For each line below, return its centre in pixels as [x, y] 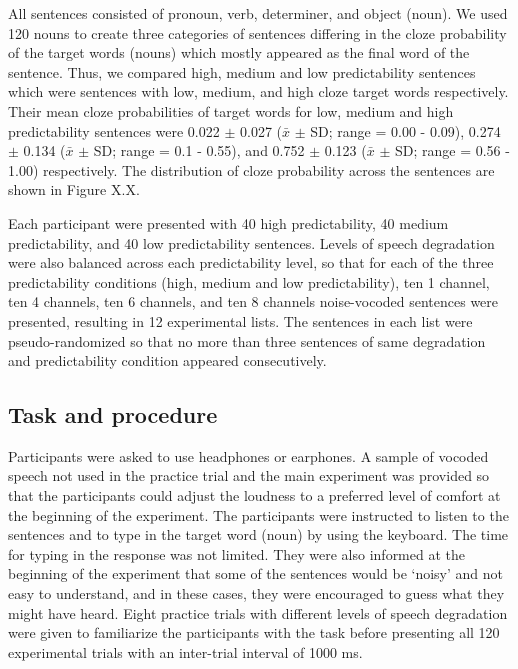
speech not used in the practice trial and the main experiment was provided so [249, 475]
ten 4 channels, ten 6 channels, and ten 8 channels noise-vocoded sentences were [253, 301]
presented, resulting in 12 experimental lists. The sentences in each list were [240, 320]
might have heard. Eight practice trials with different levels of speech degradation [258, 612]
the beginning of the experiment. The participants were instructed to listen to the [258, 514]
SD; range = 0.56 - [452, 150]
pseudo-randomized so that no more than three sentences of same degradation [247, 340]
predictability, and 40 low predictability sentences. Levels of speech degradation [251, 242]
